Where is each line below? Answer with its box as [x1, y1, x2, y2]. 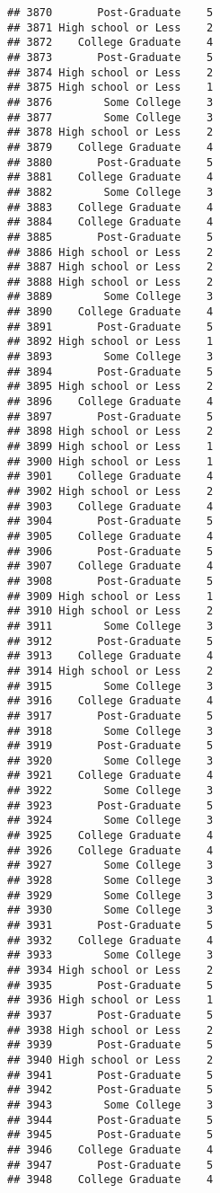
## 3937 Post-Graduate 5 [7, 1008, 214, 1021]
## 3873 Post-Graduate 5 [7, 50, 214, 64]
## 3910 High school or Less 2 [7, 605, 214, 618]
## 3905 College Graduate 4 [7, 529, 214, 543]
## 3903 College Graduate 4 [7, 499, 214, 513]
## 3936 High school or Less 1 [7, 994, 214, 1007]
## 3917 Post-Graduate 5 [7, 709, 214, 722]
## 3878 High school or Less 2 [7, 126, 214, 139]
